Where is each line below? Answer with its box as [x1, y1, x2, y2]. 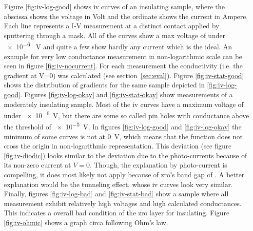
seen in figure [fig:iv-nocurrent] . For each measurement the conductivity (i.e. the [4, 61, 243, 71]
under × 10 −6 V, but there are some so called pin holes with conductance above [4, 109, 249, 120]
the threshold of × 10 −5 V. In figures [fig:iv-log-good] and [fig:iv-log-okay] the [4, 120, 242, 132]
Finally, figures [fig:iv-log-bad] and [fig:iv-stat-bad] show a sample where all [4, 189, 229, 199]
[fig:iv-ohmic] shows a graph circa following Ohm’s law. [4, 217, 168, 228]
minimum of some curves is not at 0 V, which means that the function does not [4, 131, 243, 141]
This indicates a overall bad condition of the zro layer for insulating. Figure [4, 208, 230, 218]
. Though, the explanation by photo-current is [89, 160, 227, 170]
